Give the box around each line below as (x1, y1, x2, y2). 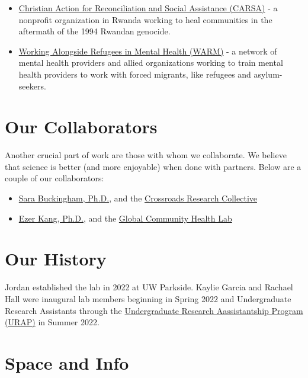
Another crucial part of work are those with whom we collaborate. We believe (5, 149, 287, 161)
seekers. (18, 79, 46, 92)
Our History (5, 246, 107, 271)
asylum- (254, 68, 283, 80)
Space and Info (5, 350, 129, 374)
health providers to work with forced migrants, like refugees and (18, 68, 251, 80)
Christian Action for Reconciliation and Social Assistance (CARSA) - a (18, 2, 278, 14)
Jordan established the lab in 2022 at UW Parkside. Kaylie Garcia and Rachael (5, 281, 293, 293)
